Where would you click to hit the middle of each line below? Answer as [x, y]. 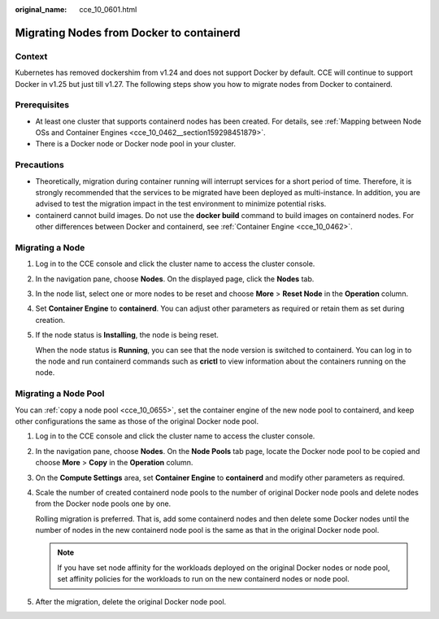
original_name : [41, 9]
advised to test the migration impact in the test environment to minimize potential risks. [181, 204]
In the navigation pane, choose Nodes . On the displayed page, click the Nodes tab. [175, 279]
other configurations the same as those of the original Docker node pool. [137, 421]
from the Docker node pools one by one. [103, 503]
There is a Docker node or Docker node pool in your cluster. [135, 144]
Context [31, 56]
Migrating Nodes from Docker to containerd [128, 33]
